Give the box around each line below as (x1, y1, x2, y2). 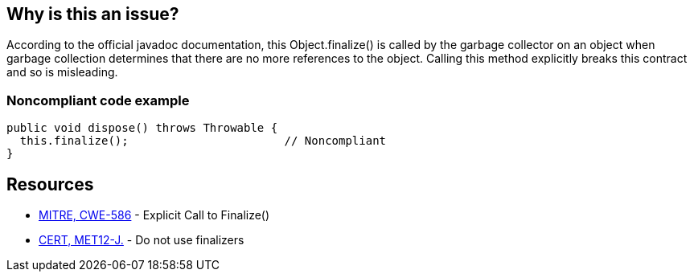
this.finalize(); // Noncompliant (19, 134, 387, 148)
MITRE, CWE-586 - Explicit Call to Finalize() (39, 208, 270, 223)
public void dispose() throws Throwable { (6, 121, 278, 135)
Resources (6, 174, 94, 194)
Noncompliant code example (6, 92, 190, 108)
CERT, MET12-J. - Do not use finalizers (39, 233, 244, 247)
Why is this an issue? (6, 4, 179, 24)
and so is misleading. (6, 65, 118, 80)
